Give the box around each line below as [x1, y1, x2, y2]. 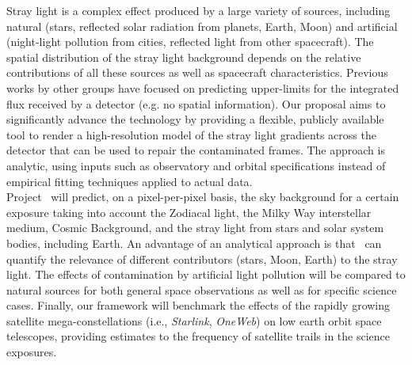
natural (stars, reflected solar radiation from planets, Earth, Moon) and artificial [6, 17, 398, 34]
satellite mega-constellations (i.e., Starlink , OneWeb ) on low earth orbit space [6, 312, 382, 329]
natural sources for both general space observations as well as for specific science [6, 281, 397, 298]
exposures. [6, 344, 57, 360]
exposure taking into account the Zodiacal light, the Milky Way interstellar [6, 203, 372, 220]
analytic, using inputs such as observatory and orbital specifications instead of [6, 157, 386, 173]
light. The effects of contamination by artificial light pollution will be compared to [6, 266, 406, 283]
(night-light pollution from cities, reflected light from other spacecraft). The [6, 33, 374, 50]
